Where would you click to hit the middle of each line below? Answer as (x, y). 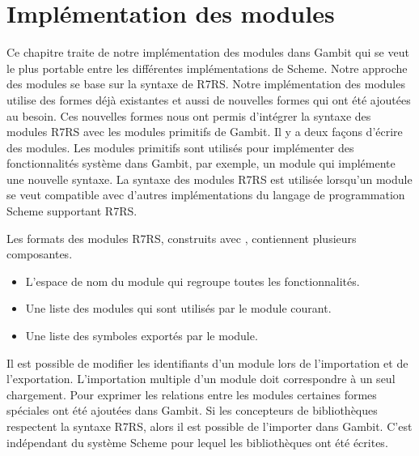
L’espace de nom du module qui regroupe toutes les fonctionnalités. (193, 281)
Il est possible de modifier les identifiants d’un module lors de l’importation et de (207, 362)
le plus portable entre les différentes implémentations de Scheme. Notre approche (207, 68)
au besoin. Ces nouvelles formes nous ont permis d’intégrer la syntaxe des (189, 115)
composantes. (40, 254)
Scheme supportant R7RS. (72, 211)
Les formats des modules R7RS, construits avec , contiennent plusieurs (182, 238)
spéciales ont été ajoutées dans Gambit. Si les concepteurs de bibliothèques (192, 410)
